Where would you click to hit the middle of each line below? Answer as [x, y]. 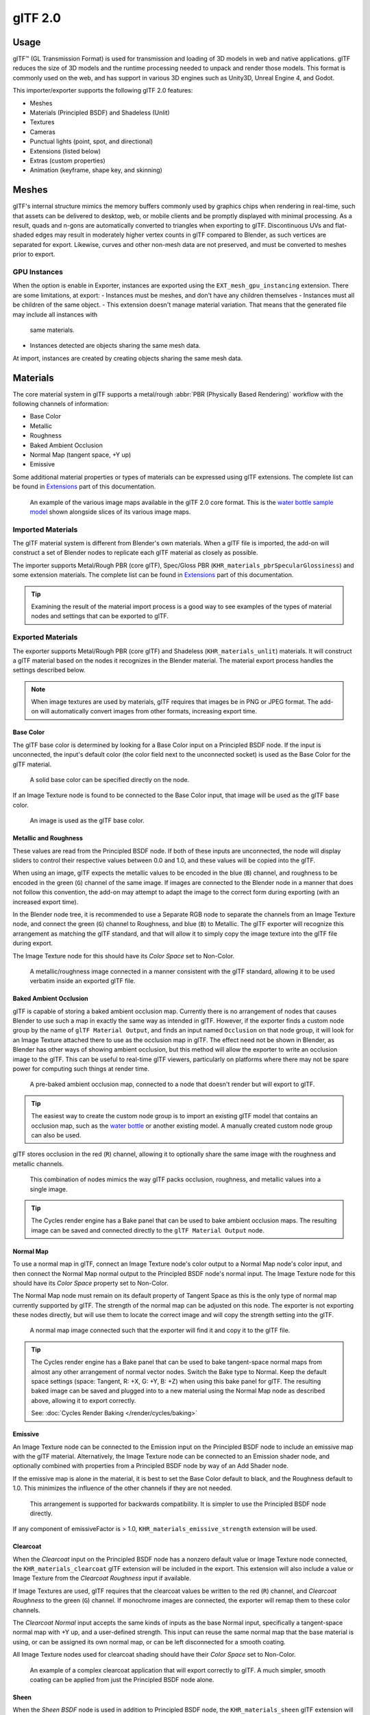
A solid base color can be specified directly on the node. [110, 780]
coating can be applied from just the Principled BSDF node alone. [122, 1680]
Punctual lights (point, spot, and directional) [91, 141]
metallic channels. [38, 1163]
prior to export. [34, 255]
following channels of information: [61, 404]
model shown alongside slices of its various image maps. [110, 512]
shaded [23, 235]
